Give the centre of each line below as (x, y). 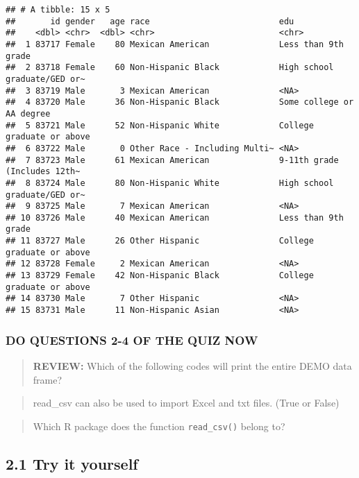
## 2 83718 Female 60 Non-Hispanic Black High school (170, 68)
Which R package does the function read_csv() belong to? (159, 426)
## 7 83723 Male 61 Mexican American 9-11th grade (172, 160)
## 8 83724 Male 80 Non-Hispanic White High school (170, 183)
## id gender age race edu (150, 21)
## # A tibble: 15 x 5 (58, 10)
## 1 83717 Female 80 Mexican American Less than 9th (175, 44)
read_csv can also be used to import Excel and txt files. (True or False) (186, 403)
